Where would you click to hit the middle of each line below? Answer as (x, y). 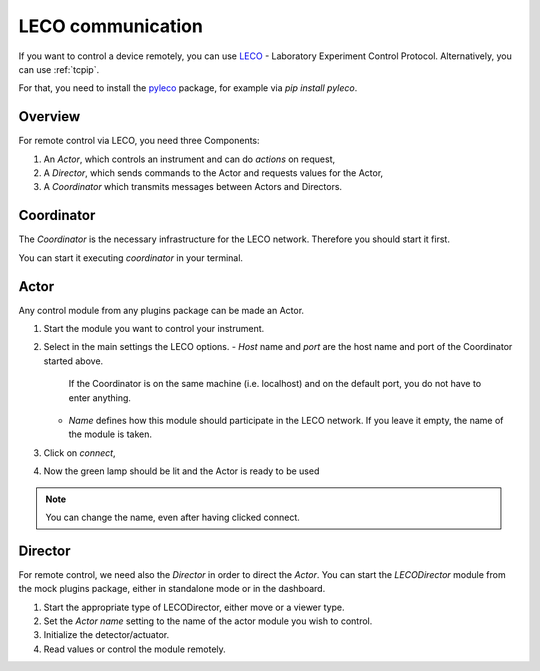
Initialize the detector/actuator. (106, 635)
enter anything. (100, 397)
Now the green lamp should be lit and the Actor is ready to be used (181, 471)
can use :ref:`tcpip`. (59, 69)
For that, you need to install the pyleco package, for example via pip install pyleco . (188, 88)
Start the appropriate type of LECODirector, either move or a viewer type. (194, 607)
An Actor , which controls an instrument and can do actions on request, (189, 159)
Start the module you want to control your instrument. (154, 328)
